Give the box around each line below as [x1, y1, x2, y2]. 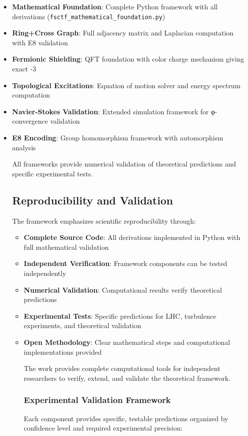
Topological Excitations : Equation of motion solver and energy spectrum [12, 80, 241, 90]
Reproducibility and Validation [12, 192, 173, 207]
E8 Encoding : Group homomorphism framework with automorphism [12, 133, 223, 142]
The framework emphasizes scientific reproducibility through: [12, 215, 196, 226]
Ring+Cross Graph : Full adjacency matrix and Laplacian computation [12, 28, 234, 38]
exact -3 [12, 64, 36, 74]
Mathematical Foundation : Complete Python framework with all [12, 1, 218, 11]
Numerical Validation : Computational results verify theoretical [24, 284, 222, 295]
